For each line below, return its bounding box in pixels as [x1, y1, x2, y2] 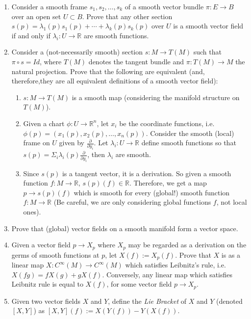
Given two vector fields [11, 295, 80, 306]
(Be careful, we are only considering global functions [53, 197, 211, 207]
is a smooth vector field [173, 21, 244, 31]
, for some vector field [106, 279, 172, 289]
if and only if [11, 30, 50, 40]
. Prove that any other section [82, 11, 173, 21]
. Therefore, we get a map [129, 178, 207, 188]
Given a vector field [11, 239, 71, 250]
